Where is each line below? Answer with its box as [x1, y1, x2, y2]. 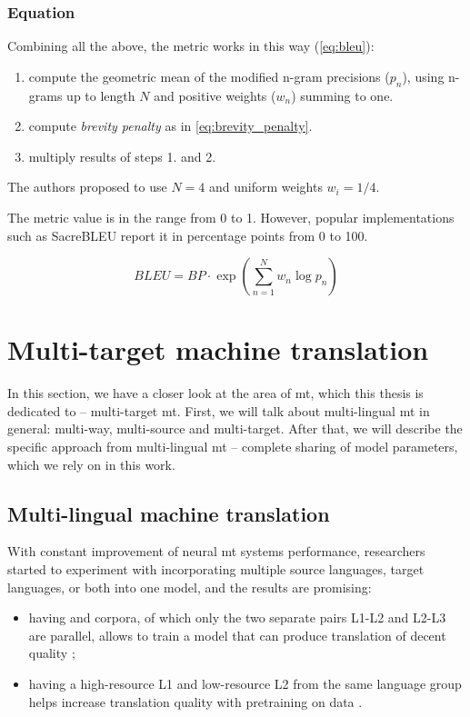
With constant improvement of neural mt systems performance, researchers [7, 542, 425, 561]
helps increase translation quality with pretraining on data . [28, 692, 363, 711]
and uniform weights [208, 177, 323, 196]
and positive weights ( [154, 85, 276, 105]
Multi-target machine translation [7, 331, 429, 368]
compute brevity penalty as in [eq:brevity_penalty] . [28, 116, 313, 135]
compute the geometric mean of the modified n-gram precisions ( [28, 66, 390, 85]
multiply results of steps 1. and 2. [28, 146, 216, 165]
